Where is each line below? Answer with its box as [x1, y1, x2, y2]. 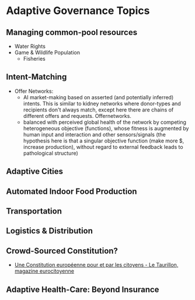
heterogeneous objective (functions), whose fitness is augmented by [23, 124, 189, 132]
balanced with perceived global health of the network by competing [23, 118, 187, 125]
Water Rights [14, 43, 46, 50]
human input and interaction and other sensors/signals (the [23, 131, 166, 138]
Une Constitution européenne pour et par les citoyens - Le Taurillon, [14, 261, 179, 268]
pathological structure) [23, 149, 79, 156]
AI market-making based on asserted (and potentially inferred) [23, 93, 174, 100]
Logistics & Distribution [6, 226, 93, 236]
